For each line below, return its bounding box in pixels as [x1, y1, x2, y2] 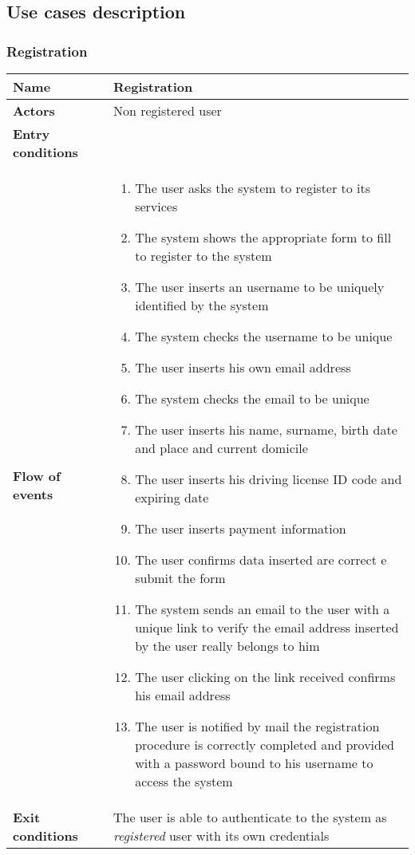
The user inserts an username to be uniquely [135, 278, 385, 296]
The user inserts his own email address [135, 358, 351, 376]
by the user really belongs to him [135, 636, 320, 655]
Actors [13, 101, 55, 120]
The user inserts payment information [135, 519, 346, 538]
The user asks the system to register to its [135, 179, 371, 197]
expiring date [135, 488, 209, 506]
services [135, 197, 178, 215]
